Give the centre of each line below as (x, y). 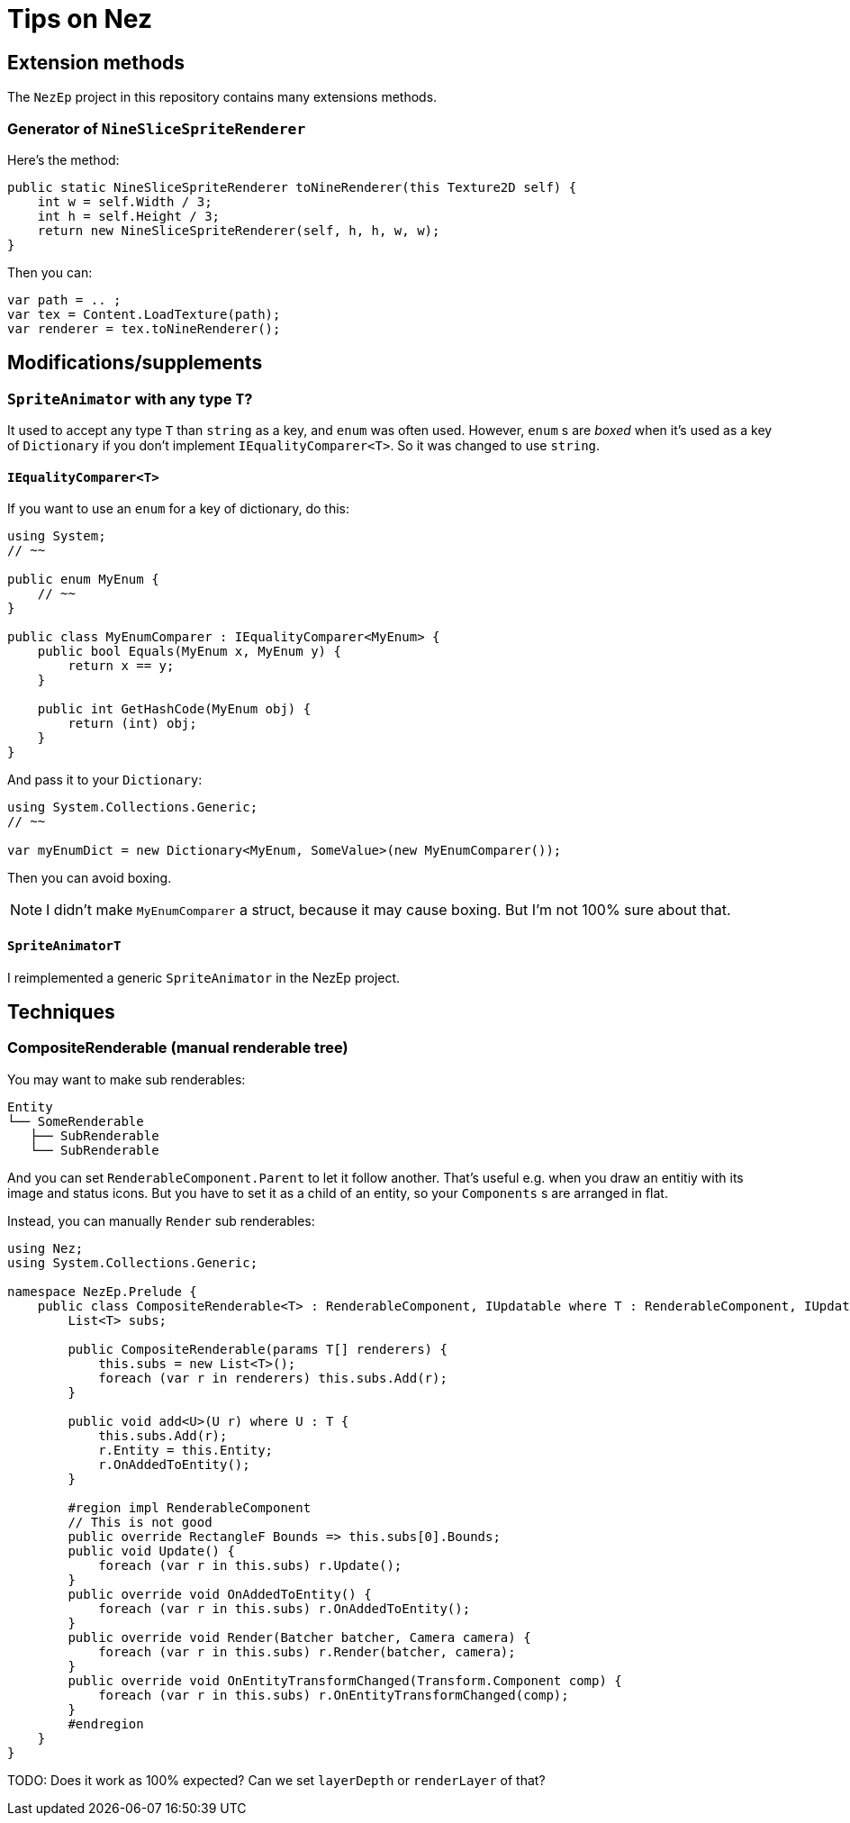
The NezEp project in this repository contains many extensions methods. (222, 97)
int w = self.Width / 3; (125, 201)
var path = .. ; (64, 299)
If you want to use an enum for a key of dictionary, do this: (178, 509)
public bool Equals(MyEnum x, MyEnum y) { (189, 652)
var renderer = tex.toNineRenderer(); (144, 328)
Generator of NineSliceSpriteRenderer (157, 128)
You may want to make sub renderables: (127, 1079)
